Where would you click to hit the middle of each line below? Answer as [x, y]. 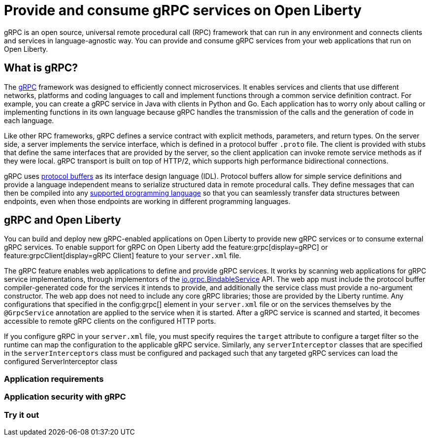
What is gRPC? [41, 68]
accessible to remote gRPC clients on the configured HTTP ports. [110, 321]
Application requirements [54, 379]
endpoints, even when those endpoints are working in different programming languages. [147, 201]
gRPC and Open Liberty [63, 220]
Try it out [22, 415]
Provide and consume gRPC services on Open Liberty [183, 10]
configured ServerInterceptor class [61, 362]
